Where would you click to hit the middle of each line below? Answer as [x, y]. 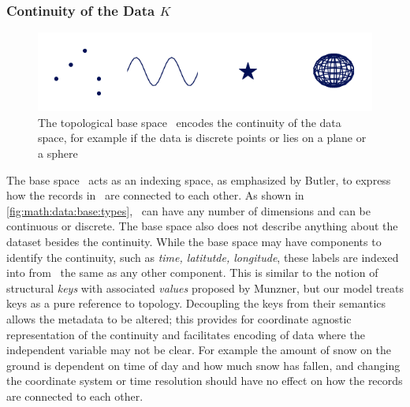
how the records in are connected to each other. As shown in [155, 195]
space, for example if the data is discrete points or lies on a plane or [202, 138]
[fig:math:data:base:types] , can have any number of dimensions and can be [188, 210]
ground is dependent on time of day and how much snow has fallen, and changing [203, 365]
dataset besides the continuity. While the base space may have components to [194, 242]
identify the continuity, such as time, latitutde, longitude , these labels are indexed [203, 257]
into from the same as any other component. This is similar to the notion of [192, 273]
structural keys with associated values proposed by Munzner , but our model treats [205, 288]
